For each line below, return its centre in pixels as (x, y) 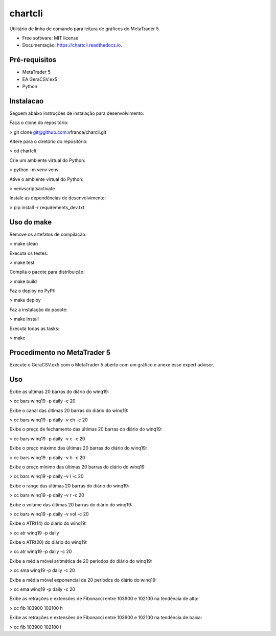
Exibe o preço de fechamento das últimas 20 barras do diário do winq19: (86, 429)
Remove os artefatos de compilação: (48, 234)
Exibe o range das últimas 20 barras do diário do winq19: (70, 486)
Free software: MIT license (50, 38)
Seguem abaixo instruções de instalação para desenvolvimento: (77, 113)
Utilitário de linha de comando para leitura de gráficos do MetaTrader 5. (85, 29)
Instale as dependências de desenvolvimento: (58, 198)
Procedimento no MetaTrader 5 (60, 352)
